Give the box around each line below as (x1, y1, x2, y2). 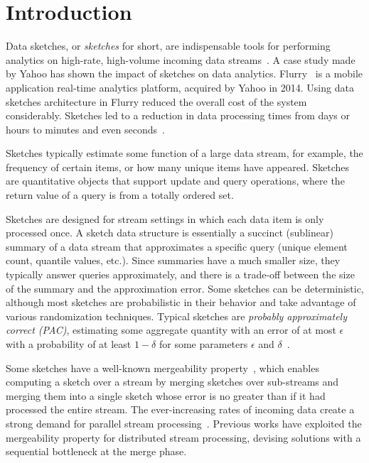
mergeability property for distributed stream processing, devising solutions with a (6, 430, 361, 445)
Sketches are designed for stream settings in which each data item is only (6, 211, 324, 226)
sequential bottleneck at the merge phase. (6, 444, 187, 459)
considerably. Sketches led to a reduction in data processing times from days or (6, 108, 351, 123)
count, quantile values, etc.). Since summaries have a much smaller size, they (6, 253, 341, 268)
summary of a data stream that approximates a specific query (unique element (6, 239, 348, 254)
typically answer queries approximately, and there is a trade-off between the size (6, 267, 355, 282)
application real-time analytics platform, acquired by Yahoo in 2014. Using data (6, 80, 354, 94)
